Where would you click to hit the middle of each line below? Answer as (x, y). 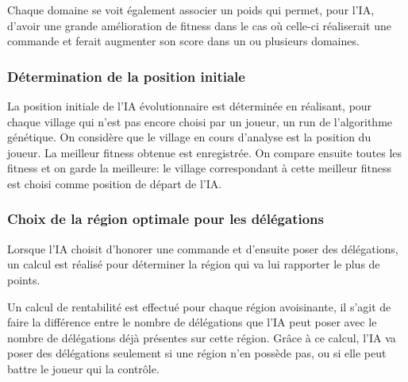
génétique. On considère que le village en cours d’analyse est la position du (189, 137)
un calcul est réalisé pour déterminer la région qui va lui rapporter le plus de (194, 264)
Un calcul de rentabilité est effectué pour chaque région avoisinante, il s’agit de (199, 306)
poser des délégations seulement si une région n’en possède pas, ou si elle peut (197, 353)
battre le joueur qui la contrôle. (83, 368)
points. (24, 279)
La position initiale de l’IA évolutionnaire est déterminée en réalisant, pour (190, 106)
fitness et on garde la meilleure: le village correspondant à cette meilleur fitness (199, 168)
